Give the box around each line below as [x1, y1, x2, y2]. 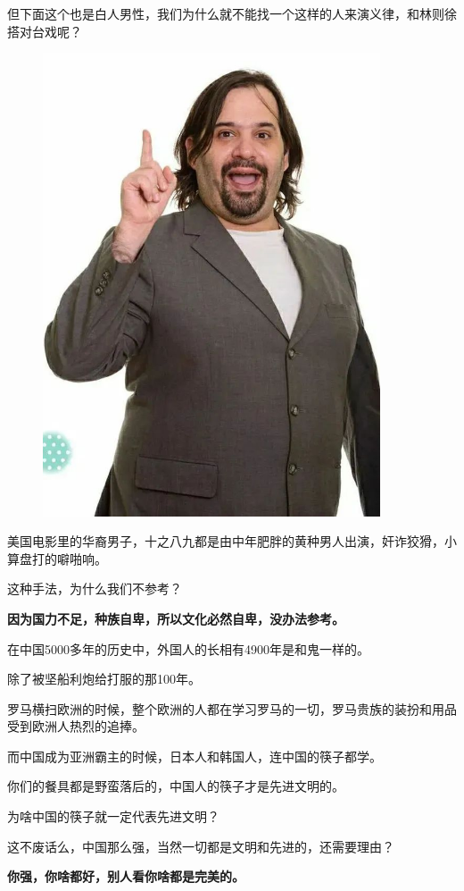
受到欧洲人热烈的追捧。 [7, 717, 145, 735]
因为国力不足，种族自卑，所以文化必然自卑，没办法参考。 [7, 609, 344, 627]
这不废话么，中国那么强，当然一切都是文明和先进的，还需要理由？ [7, 836, 394, 855]
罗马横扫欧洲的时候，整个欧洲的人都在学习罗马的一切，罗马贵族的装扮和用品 [7, 699, 457, 718]
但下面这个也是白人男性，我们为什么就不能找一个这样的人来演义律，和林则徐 [7, 4, 457, 22]
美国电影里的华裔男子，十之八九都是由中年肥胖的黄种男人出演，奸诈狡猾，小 [7, 532, 457, 551]
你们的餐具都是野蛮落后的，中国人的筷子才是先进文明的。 [7, 777, 344, 795]
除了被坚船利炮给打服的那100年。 [7, 669, 201, 688]
